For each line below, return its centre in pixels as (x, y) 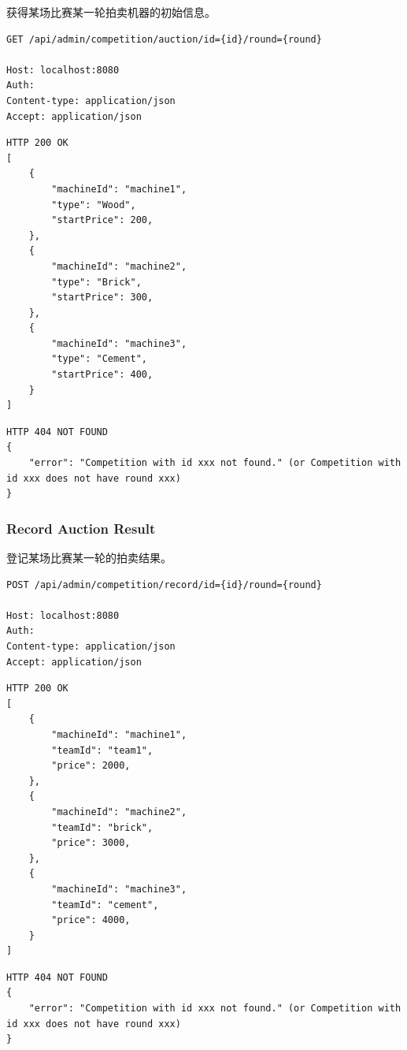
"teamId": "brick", (102, 827)
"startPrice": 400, (102, 375)
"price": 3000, (91, 843)
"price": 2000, (91, 766)
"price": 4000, (91, 920)
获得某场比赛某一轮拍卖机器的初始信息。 (111, 12)
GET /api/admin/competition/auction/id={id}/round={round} (164, 39)
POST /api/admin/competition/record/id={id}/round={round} (164, 585)
